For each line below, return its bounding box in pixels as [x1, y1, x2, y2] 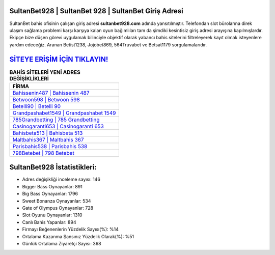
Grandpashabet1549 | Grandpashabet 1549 [12, 109, 116, 117]
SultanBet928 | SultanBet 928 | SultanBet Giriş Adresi [9, 7, 183, 15]
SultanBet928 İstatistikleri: [9, 163, 97, 172]
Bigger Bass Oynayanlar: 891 [22, 183, 82, 189]
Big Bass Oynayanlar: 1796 [22, 191, 78, 197]
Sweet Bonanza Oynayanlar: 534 [22, 197, 91, 204]
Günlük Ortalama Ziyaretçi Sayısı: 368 [22, 241, 101, 246]
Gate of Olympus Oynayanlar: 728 [22, 205, 94, 211]
